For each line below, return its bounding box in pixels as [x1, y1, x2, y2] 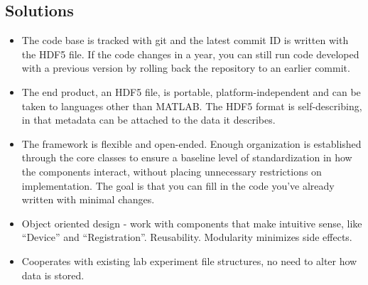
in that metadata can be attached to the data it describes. [21, 112, 276, 127]
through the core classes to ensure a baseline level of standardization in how [21, 150, 352, 165]
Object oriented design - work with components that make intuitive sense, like [21, 215, 362, 230]
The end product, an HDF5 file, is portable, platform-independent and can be [21, 84, 361, 99]
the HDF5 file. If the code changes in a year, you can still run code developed [21, 46, 359, 61]
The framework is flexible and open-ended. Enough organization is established [21, 136, 362, 151]
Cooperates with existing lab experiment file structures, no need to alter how [21, 253, 357, 268]
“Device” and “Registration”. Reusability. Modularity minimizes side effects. [21, 230, 352, 244]
